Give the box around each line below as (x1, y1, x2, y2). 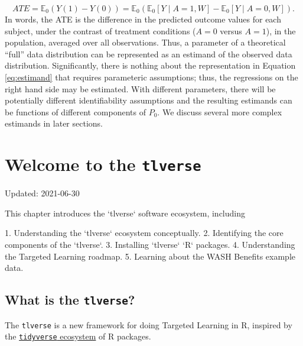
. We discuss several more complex (157, 105, 282, 118)
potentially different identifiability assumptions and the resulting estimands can (5, 94, 292, 106)
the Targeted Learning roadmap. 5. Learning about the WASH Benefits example (5, 250, 295, 262)
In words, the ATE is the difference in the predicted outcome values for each (5, 13, 281, 25)
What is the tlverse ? (5, 290, 135, 309)
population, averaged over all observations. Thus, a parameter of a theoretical (5, 36, 286, 48)
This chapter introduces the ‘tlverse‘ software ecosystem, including (5, 206, 245, 219)
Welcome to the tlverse (5, 152, 201, 176)
